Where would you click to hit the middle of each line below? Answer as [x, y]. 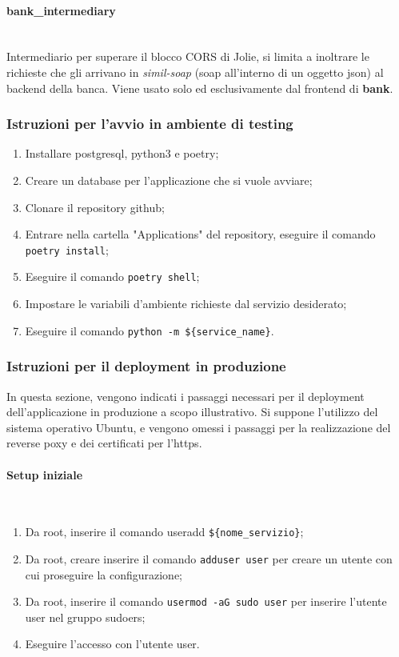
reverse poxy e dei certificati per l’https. [104, 443]
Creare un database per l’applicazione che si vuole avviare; [169, 180]
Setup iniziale [45, 474]
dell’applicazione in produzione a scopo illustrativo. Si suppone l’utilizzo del [192, 412]
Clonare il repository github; [95, 207]
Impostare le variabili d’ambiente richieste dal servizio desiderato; [186, 304]
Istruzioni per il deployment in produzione [146, 366]
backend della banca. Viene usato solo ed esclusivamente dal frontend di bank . [200, 88]
